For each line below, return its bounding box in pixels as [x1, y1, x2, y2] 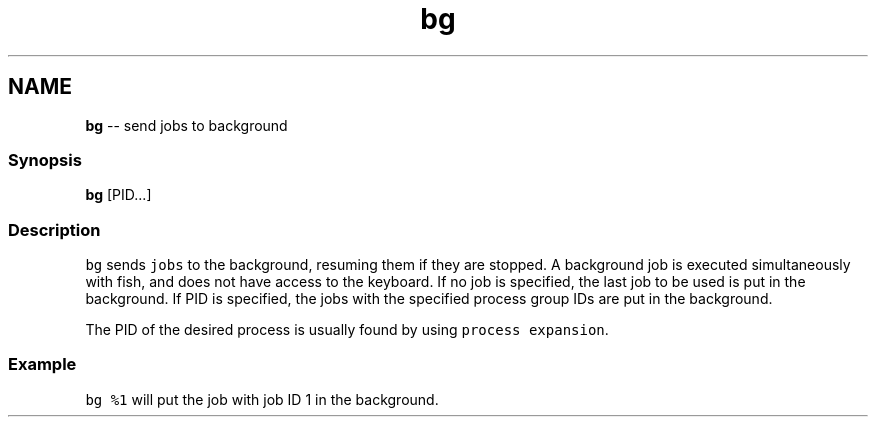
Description [8, 219, 101, 240]
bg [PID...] [85, 186, 152, 204]
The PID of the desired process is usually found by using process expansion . [85, 321, 609, 339]
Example [8, 354, 77, 375]
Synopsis [8, 149, 82, 170]
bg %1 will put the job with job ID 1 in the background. [85, 390, 439, 408]
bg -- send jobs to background [85, 116, 288, 134]
